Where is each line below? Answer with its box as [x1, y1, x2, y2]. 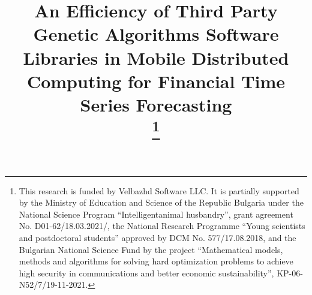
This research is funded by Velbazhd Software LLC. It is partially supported [19, 184, 299, 197]
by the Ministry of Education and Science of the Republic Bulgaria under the [19, 196, 304, 209]
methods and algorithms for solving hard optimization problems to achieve [19, 255, 293, 267]
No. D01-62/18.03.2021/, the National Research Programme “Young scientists [19, 219, 305, 232]
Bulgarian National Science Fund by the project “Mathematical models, [19, 243, 283, 255]
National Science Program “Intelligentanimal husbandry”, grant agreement [19, 207, 293, 220]
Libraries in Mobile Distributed [23, 45, 289, 70]
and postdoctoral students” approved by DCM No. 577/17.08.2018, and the [19, 231, 296, 244]
